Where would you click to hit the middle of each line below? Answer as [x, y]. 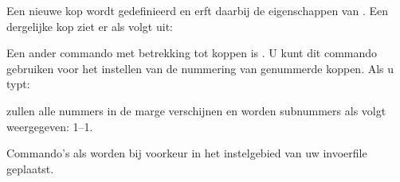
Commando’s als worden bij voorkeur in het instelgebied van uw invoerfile [187, 153]
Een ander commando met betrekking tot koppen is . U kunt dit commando [192, 53]
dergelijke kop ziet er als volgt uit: [90, 26]
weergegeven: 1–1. [50, 126]
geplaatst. [30, 168]
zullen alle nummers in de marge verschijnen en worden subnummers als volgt [196, 110]
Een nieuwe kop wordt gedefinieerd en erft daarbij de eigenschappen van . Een [197, 10]
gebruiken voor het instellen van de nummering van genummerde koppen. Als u [200, 68]
